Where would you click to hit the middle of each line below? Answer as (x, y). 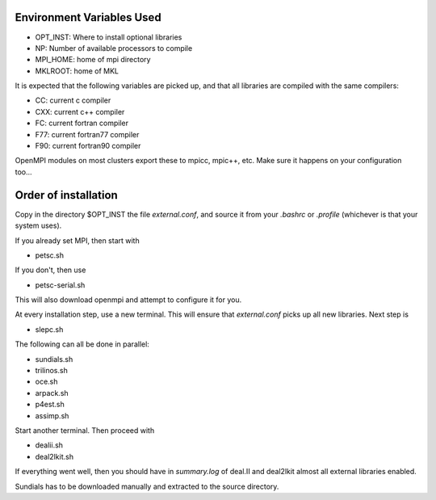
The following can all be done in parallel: (82, 344)
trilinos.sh (51, 371)
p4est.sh (50, 405)
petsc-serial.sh (60, 285)
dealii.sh (49, 445)
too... (23, 172)
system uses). (38, 225)
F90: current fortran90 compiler (88, 146)
